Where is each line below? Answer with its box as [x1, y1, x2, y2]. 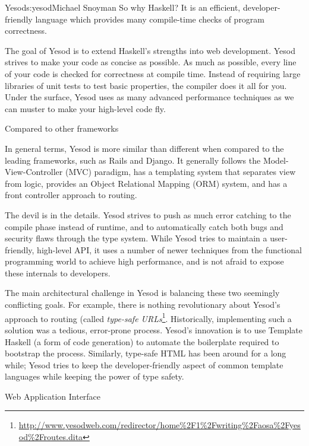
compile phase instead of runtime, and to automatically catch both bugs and [5, 220, 283, 232]
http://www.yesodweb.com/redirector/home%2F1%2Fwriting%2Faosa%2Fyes [18, 419, 301, 431]
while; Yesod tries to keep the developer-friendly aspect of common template [5, 358, 283, 371]
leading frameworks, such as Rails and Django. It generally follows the [5, 154, 261, 166]
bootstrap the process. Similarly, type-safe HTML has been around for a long [5, 347, 286, 359]
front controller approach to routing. [5, 189, 137, 201]
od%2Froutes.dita [18, 431, 83, 443]
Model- [263, 154, 289, 166]
